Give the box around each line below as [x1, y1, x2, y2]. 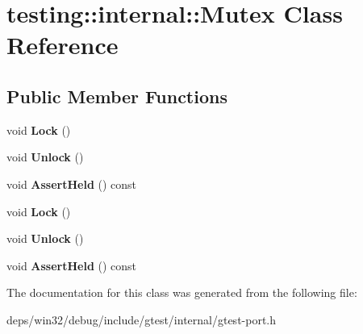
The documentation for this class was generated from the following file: [6, 284, 357, 301]
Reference [6, 28, 119, 61]
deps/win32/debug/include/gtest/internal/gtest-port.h [6, 311, 277, 328]
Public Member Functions [6, 83, 227, 108]
